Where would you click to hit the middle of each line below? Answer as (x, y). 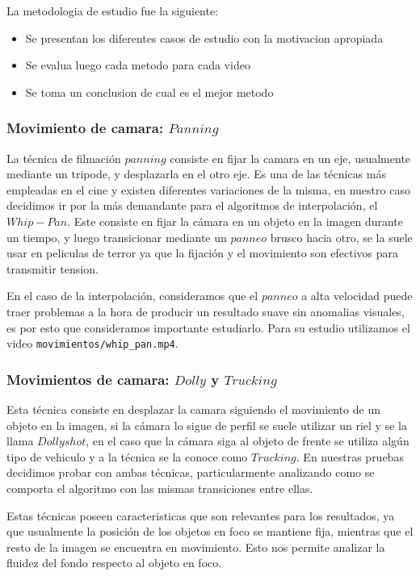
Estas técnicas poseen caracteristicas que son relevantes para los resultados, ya (201, 515)
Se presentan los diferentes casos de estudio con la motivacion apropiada (204, 38)
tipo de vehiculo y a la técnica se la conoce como (127, 456)
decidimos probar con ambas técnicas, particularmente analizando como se (191, 472)
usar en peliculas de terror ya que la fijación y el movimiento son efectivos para (203, 253)
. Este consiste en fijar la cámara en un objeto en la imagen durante (235, 221)
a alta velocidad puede (357, 296)
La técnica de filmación (64, 158)
